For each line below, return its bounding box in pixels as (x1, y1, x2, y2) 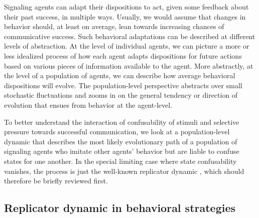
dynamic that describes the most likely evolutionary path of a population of (4, 136, 237, 146)
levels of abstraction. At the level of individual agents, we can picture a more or (4, 41, 249, 51)
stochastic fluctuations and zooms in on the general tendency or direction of (4, 90, 238, 100)
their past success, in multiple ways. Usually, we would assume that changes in (4, 11, 246, 22)
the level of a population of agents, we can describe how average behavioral (4, 70, 235, 81)
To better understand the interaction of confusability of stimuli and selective (4, 116, 239, 127)
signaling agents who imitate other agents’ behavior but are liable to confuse (4, 146, 239, 156)
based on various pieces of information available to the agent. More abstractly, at (4, 60, 253, 71)
